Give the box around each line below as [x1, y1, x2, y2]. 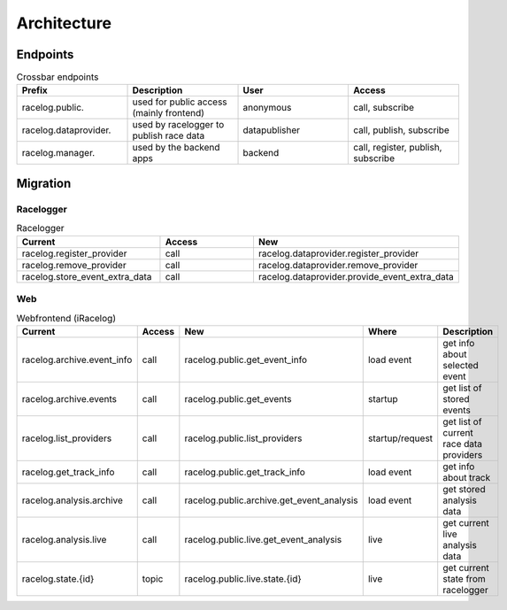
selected [442, 359, 480, 371]
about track [442, 471, 491, 483]
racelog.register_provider [21, 247, 127, 259]
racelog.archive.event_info [21, 353, 133, 366]
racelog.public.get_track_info [184, 466, 305, 478]
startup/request [367, 432, 434, 444]
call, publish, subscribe [352, 124, 450, 136]
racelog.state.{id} [21, 572, 95, 584]
